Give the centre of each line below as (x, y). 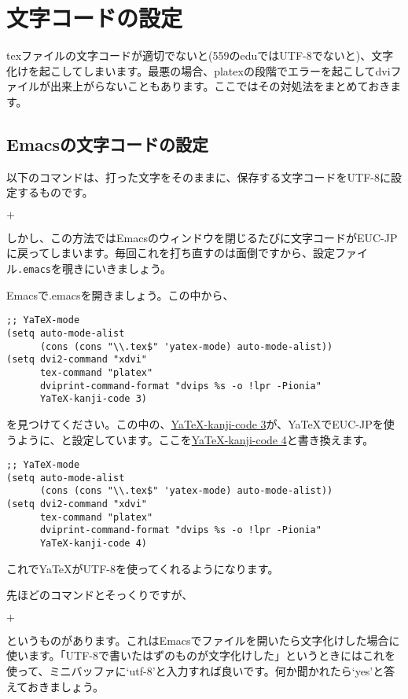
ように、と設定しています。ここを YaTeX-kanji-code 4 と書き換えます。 (195, 439)
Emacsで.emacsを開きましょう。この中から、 (120, 294)
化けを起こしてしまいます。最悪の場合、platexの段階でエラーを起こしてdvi (198, 70)
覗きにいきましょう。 (117, 269)
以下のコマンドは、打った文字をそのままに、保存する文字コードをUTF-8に (198, 177)
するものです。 (55, 192)
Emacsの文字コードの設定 (107, 143)
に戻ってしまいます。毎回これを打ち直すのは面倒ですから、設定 (171, 253)
